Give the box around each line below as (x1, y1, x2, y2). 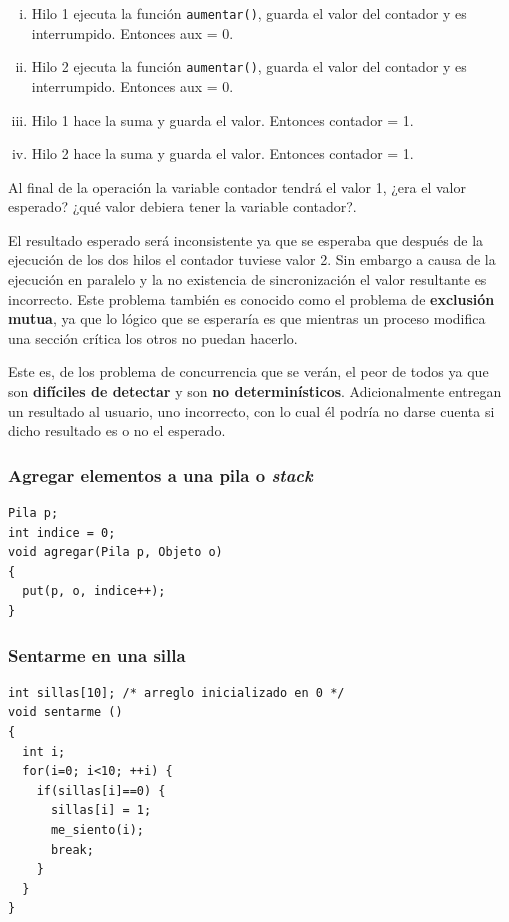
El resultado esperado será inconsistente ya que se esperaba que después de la (8, 229, 484, 250)
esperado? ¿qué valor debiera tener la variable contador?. (8, 196, 357, 217)
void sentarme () (8, 705, 123, 720)
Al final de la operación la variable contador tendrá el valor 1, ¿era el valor (8, 176, 466, 197)
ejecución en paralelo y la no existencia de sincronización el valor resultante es (8, 269, 487, 290)
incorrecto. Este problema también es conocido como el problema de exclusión (8, 288, 495, 309)
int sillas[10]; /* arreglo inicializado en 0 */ (8, 685, 345, 700)
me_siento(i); (50, 822, 145, 837)
